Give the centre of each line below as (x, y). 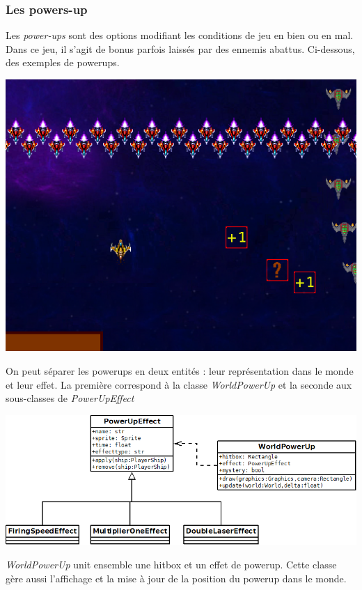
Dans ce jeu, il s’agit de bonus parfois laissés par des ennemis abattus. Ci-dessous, (180, 48)
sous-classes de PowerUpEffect (70, 398)
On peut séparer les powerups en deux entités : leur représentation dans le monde (180, 371)
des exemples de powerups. (63, 62)
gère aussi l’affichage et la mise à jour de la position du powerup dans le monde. (176, 578)
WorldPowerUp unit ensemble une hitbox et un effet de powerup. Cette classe (171, 565)
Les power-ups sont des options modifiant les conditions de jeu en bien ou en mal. (180, 35)
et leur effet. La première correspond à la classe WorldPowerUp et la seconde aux (179, 384)
